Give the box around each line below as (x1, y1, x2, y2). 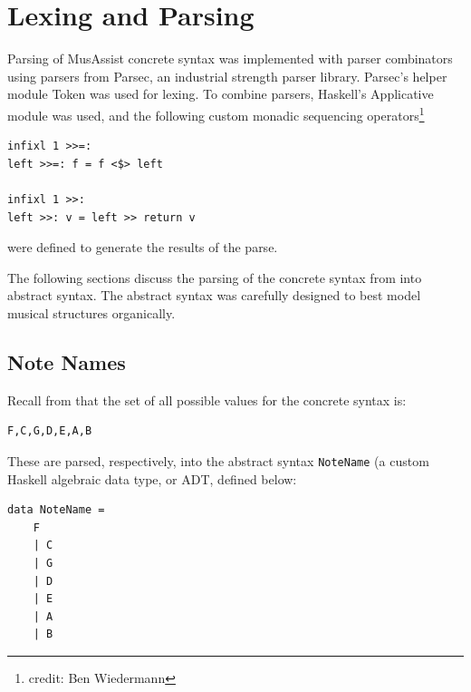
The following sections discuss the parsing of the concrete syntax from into (7, 268, 422, 287)
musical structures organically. (7, 303, 176, 322)
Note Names (7, 347, 126, 375)
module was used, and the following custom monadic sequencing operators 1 (7, 102, 425, 124)
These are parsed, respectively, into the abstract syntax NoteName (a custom (7, 451, 429, 470)
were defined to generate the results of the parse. (7, 238, 278, 257)
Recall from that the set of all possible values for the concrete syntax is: (7, 390, 407, 409)
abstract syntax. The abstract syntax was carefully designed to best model (7, 286, 421, 305)
